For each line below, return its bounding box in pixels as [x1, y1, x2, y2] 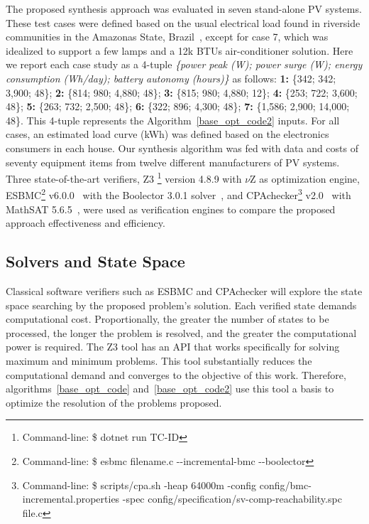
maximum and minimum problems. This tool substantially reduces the [6, 353, 312, 368]
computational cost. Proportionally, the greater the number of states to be [6, 311, 329, 326]
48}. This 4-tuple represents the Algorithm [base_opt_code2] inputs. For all [6, 112, 340, 127]
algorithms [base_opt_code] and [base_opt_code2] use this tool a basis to [6, 381, 334, 396]
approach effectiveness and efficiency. [6, 215, 165, 230]
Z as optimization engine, [250, 171, 360, 186]
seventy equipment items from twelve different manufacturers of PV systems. [6, 154, 340, 169]
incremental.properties [22, 491, 120, 506]
